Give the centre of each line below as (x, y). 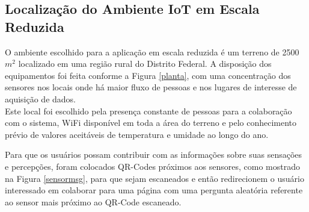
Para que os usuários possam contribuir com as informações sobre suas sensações (154, 154)
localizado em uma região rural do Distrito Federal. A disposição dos (145, 64)
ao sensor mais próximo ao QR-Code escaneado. (93, 201)
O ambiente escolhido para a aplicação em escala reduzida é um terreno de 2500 (152, 51)
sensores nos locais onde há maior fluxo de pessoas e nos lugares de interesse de (151, 87)
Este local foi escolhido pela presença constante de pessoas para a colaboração (148, 111)
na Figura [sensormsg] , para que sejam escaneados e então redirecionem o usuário (154, 178)
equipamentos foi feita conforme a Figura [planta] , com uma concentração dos (148, 75)
